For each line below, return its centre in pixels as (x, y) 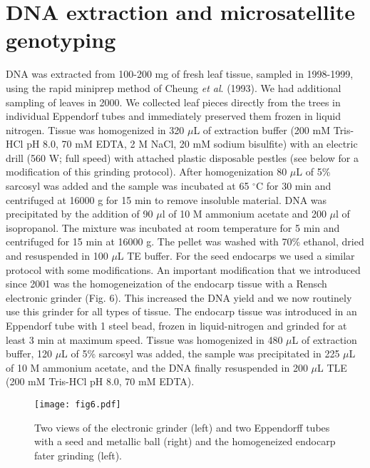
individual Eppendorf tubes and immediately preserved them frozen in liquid (173, 116)
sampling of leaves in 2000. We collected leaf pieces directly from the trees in (173, 102)
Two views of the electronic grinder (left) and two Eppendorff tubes (182, 427)
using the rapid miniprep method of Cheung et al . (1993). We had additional (174, 87)
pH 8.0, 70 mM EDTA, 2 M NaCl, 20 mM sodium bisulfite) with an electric (192, 144)
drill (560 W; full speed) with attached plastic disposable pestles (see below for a (182, 157)
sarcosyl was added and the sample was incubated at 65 (128, 186)
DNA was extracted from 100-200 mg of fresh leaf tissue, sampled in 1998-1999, (180, 74)
